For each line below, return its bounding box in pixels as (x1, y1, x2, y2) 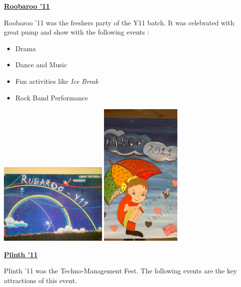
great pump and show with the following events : (4, 27, 149, 37)
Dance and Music (15, 59, 67, 70)
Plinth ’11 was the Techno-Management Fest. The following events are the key (4, 266, 237, 276)
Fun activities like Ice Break (15, 76, 99, 86)
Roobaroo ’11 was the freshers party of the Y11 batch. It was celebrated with (4, 17, 234, 27)
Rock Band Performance (15, 92, 88, 102)
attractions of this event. (4, 275, 77, 285)
